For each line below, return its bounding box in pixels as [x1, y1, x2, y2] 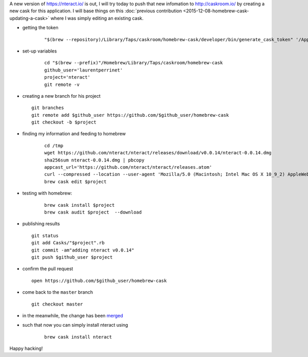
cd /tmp [44, 142, 64, 149]
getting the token [22, 25, 59, 31]
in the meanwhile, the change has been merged [22, 312, 123, 318]
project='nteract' [44, 75, 91, 80]
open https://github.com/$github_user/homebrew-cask [31, 278, 167, 283]
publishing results [22, 221, 60, 227]
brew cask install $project [44, 202, 115, 208]
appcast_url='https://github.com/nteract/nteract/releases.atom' [44, 165, 213, 170]
